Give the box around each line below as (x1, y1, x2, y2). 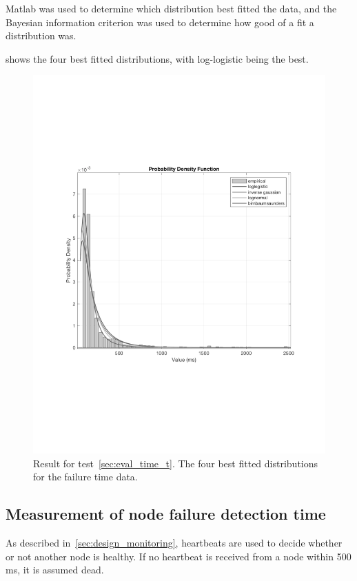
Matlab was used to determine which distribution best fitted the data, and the (6, 1, 337, 15)
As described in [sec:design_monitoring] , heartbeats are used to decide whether (6, 536, 343, 550)
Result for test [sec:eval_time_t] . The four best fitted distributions (33, 456, 318, 470)
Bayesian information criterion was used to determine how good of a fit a (6, 14, 314, 29)
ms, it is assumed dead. (6, 562, 104, 577)
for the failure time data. (33, 469, 138, 484)
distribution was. (6, 28, 76, 43)
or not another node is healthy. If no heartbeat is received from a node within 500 (6, 549, 351, 563)
